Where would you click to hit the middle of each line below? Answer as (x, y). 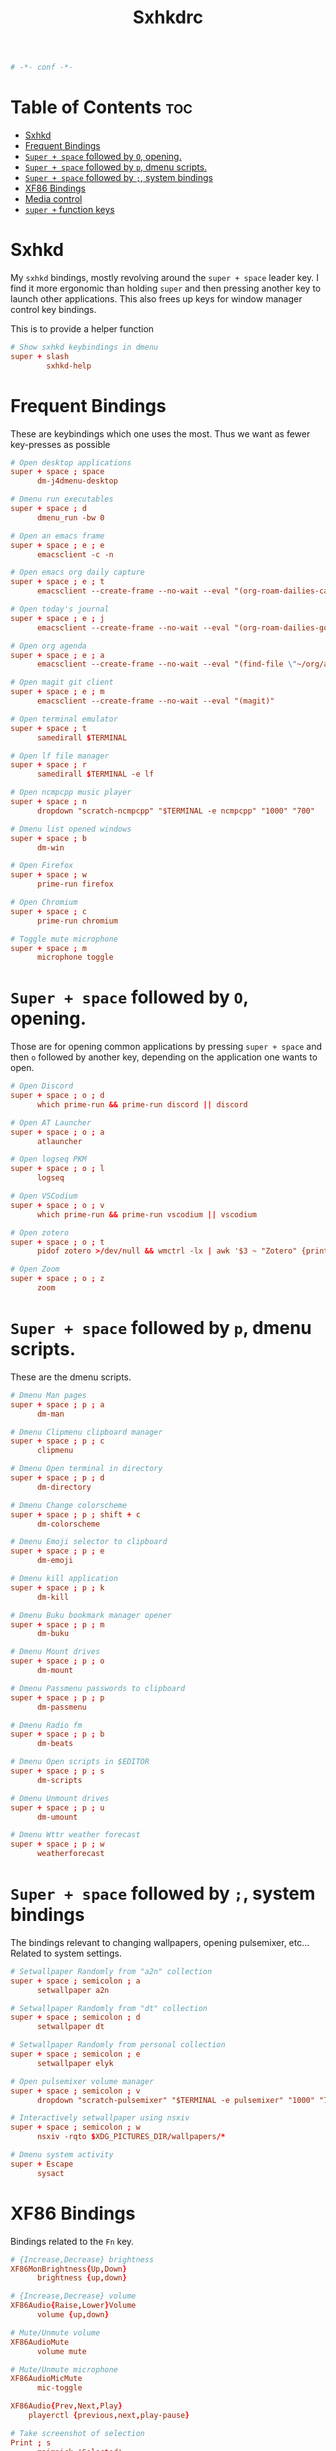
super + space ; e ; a (57, 655)
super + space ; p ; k (57, 1587)
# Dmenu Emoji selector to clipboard (89, 1542)
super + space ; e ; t (57, 582)
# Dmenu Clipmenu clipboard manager (86, 1432)
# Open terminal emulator (64, 719)
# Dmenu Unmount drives (60, 1798)
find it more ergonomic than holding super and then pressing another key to (166, 288)
